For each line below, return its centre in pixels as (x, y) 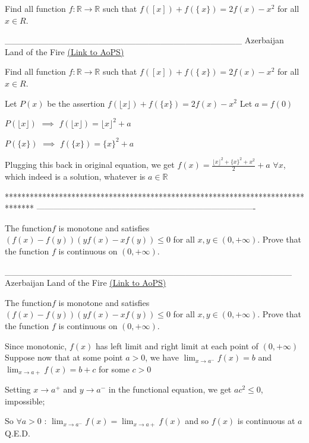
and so (197, 421)
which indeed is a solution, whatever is (75, 176)
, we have (162, 357)
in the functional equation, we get (170, 389)
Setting (18, 389)
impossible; (25, 401)
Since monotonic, (36, 345)
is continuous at (266, 421)
